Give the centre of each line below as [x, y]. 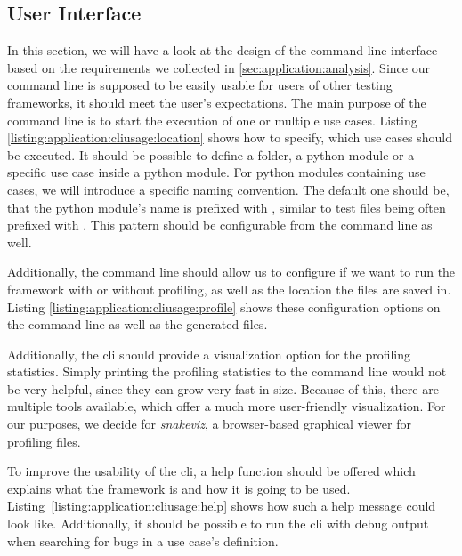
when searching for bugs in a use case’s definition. [143, 540]
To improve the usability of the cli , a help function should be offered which [211, 471]
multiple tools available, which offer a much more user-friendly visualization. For [227, 406]
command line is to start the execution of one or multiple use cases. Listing [212, 120]
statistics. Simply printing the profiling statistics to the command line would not [227, 371]
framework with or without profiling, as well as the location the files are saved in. [229, 289]
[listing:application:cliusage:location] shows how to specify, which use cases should [230, 137]
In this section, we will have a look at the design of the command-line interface [223, 50]
